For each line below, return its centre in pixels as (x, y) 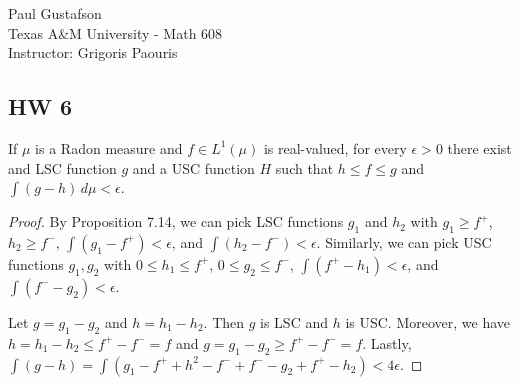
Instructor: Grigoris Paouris (93, 52)
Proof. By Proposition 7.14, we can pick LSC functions (176, 221)
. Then (224, 321)
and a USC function (193, 167)
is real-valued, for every (335, 147)
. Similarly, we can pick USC (404, 241)
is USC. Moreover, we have (428, 321)
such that (304, 167)
